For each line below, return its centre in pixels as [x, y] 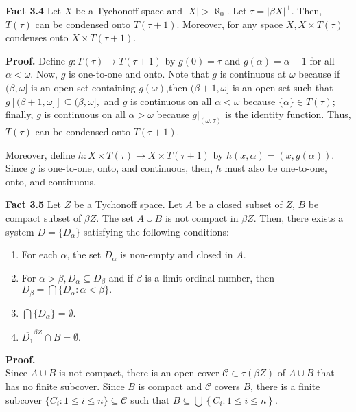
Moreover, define [40, 154]
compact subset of [44, 217]
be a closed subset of [239, 204]
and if [121, 277]
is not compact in [202, 217]
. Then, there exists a [298, 217]
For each [39, 254]
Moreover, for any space [233, 24]
